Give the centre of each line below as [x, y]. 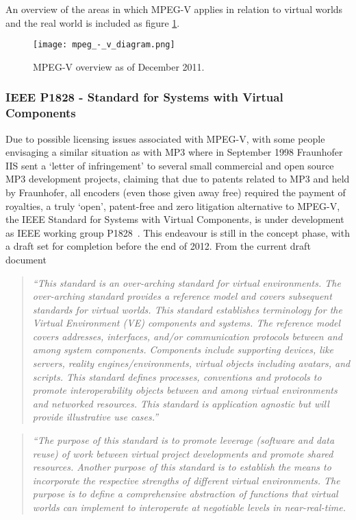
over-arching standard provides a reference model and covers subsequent [182, 296]
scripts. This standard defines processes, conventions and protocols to [177, 376]
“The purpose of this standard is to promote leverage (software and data [183, 440]
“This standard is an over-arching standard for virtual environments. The [187, 282]
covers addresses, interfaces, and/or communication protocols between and [187, 336]
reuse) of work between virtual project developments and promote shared [183, 453]
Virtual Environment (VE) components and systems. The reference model [187, 323]
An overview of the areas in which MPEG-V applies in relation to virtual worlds [174, 9]
